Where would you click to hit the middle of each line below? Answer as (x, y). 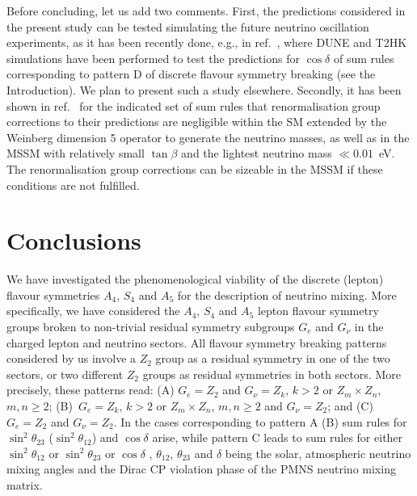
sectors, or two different (65, 374)
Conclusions (74, 240)
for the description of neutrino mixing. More (287, 294)
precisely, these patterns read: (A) (91, 390)
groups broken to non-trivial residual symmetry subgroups (151, 327)
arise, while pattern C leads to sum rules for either (278, 437)
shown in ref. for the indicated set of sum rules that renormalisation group (194, 105)
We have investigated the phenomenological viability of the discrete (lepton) (195, 279)
